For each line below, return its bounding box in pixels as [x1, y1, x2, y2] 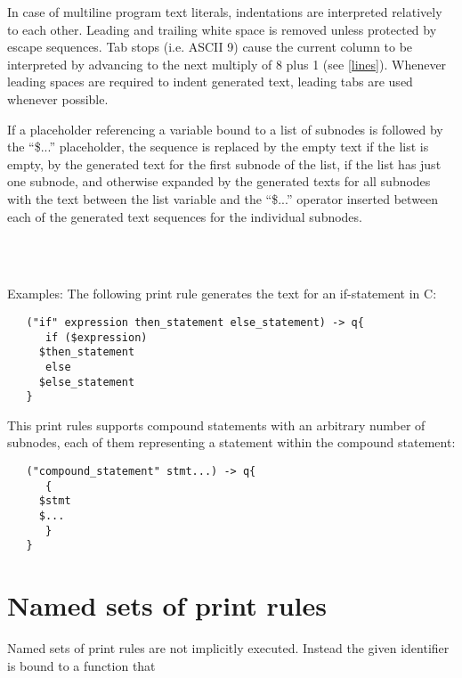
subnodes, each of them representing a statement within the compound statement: [7, 433, 456, 452]
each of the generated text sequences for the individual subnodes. [7, 207, 362, 225]
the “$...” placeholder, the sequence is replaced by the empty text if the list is [7, 137, 429, 156]
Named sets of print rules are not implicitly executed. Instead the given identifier [7, 639, 450, 658]
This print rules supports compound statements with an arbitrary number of [7, 415, 426, 434]
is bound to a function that [7, 656, 156, 674]
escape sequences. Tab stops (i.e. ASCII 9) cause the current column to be [7, 37, 413, 56]
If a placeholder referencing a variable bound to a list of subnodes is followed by [7, 119, 443, 138]
